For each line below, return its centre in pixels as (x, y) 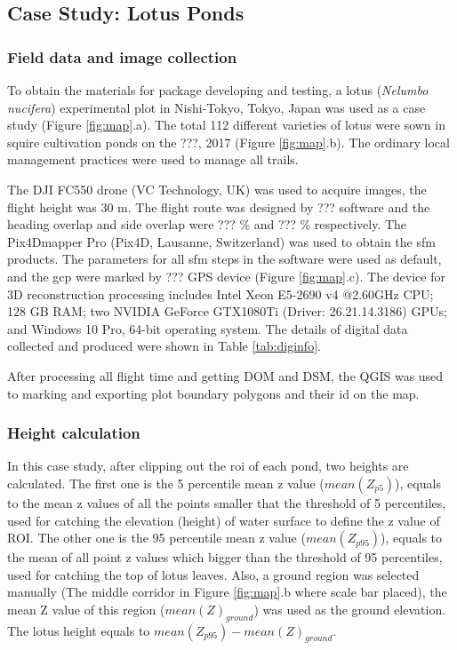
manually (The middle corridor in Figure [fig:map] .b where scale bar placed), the (227, 592)
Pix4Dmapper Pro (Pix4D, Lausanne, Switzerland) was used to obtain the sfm (221, 241)
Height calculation (74, 433)
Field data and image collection (122, 56)
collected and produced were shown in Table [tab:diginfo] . (164, 346)
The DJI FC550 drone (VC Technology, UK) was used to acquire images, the (217, 189)
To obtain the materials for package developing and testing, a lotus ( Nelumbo (218, 90)
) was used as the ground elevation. (350, 609)
